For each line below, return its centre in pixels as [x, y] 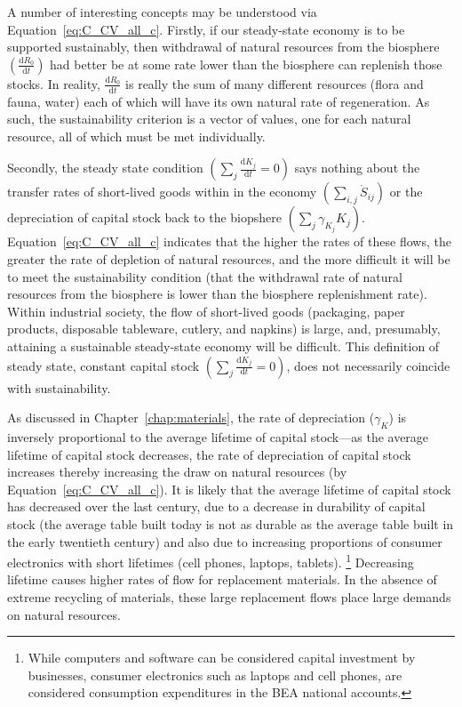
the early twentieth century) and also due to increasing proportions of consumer [225, 541]
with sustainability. [59, 387]
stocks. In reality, [54, 83]
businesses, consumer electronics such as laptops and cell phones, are [215, 675]
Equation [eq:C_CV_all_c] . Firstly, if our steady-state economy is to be [206, 29]
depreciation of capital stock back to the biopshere [145, 217]
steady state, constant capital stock [104, 365]
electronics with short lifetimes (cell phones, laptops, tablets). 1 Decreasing [211, 561]
